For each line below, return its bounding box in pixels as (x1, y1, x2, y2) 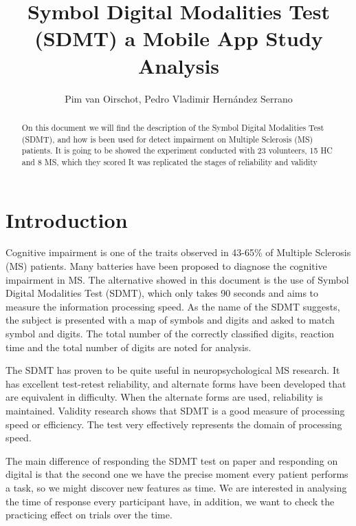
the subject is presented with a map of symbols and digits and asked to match (5, 313, 335, 327)
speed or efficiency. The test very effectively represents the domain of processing (5, 417, 342, 431)
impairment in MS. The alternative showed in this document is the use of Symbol (5, 272, 349, 286)
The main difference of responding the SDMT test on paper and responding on (5, 453, 338, 467)
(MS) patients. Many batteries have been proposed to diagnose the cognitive (5, 259, 327, 273)
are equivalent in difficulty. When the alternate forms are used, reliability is (5, 390, 323, 404)
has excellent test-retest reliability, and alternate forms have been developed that (5, 376, 346, 390)
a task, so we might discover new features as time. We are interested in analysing (5, 480, 347, 494)
